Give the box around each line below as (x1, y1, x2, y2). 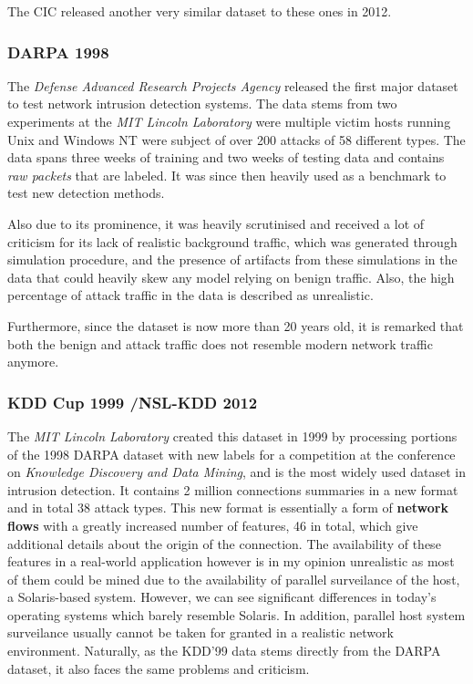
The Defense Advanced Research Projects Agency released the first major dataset (7, 76, 458, 95)
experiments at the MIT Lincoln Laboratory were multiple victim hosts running (7, 112, 451, 130)
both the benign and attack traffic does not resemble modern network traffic (7, 334, 433, 353)
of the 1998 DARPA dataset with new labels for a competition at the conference (7, 444, 456, 463)
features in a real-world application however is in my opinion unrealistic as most (7, 552, 455, 571)
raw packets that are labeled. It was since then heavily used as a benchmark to (7, 165, 447, 184)
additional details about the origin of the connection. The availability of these (7, 534, 441, 553)
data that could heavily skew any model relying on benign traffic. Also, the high (7, 267, 455, 286)
